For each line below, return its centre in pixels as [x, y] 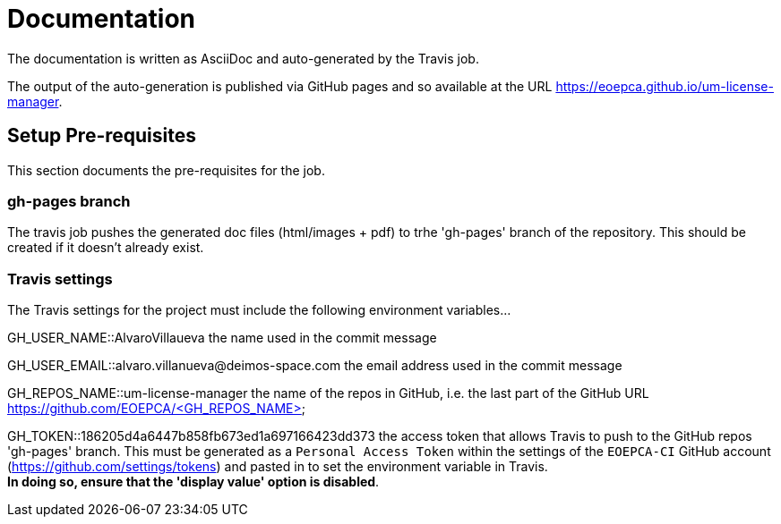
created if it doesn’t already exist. [106, 248]
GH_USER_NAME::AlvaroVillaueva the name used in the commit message [222, 338]
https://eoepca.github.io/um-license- [665, 86]
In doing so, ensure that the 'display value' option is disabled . [193, 482]
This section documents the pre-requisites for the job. [166, 170]
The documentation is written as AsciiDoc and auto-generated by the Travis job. [243, 58]
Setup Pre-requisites [102, 136]
